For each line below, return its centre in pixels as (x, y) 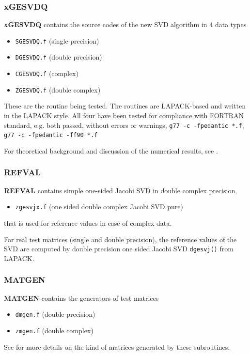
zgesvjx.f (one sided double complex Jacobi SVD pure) (99, 207)
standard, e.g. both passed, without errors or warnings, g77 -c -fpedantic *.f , (124, 125)
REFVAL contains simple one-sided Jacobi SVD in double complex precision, (121, 190)
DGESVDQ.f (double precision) (59, 57)
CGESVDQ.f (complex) (47, 73)
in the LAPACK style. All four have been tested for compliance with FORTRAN (124, 116)
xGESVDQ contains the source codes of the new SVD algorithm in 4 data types (125, 24)
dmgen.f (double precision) (55, 314)
